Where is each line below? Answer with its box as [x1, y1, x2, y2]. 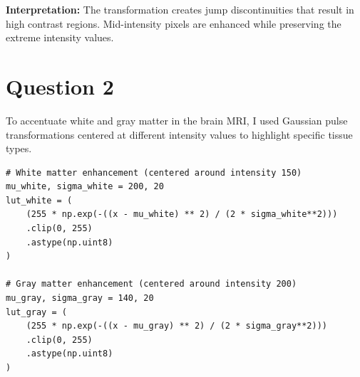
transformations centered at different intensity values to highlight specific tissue [6, 127, 353, 142]
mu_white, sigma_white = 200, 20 [6, 181, 164, 192]
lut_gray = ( [6, 307, 67, 317]
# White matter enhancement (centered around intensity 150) [6, 167, 302, 178]
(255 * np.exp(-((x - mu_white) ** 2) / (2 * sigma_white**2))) [26, 209, 338, 220]
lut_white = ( [6, 195, 73, 206]
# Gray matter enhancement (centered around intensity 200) [6, 279, 297, 290]
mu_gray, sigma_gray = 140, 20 [6, 293, 154, 304]
